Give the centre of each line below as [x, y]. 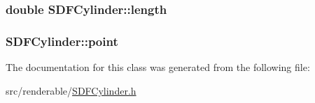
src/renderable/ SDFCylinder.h [71, 90]
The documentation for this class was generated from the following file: [158, 67]
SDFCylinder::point [62, 41]
